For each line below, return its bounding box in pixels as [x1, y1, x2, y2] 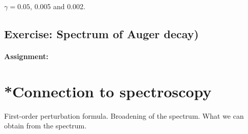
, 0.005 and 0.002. [30, 1, 85, 11]
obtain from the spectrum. [4, 120, 87, 131]
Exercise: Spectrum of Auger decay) [4, 25, 199, 41]
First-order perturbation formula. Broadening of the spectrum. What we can [4, 110, 244, 121]
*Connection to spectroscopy [4, 81, 212, 101]
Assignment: [4, 50, 49, 61]
